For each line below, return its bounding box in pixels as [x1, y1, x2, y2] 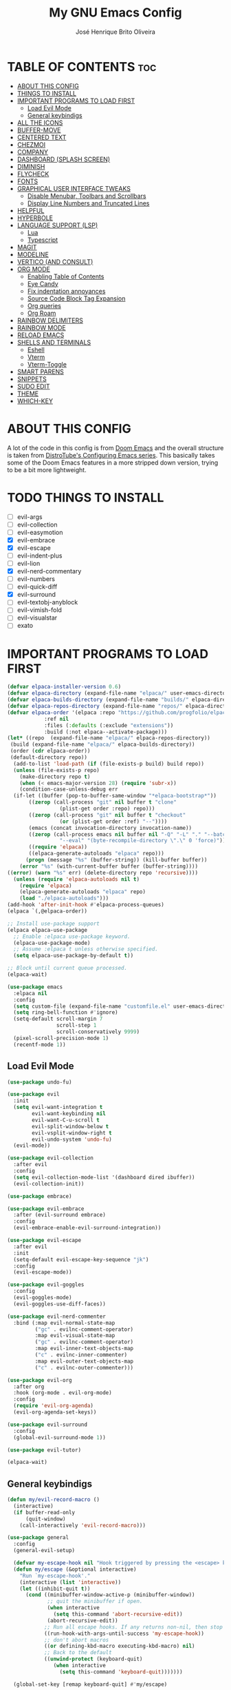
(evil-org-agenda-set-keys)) [13, 1409, 97, 1416]
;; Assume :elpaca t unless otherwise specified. [13, 946, 158, 953]
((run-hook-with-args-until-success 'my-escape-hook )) [43, 1630, 205, 1637]
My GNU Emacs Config [49, 5, 182, 21]
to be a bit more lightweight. [7, 465, 87, 474]
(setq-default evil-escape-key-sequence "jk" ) [13, 1256, 149, 1263]
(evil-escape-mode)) [13, 1269, 72, 1276]
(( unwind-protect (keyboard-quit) [43, 1656, 143, 1662]
